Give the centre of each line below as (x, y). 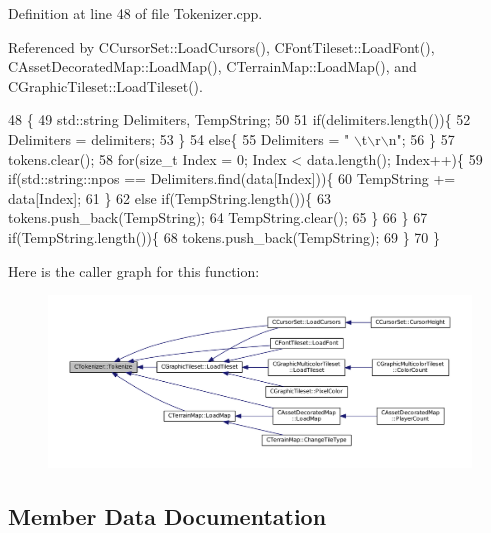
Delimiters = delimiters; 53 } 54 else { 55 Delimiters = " (179, 138)
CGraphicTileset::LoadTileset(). (105, 85)
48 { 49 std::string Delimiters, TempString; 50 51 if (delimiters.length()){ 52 (239, 119)
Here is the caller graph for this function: (134, 270)
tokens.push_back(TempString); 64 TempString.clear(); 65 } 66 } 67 (218, 217)
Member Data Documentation (167, 515)
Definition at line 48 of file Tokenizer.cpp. (135, 13)
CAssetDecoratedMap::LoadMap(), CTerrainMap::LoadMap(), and (212, 66)
